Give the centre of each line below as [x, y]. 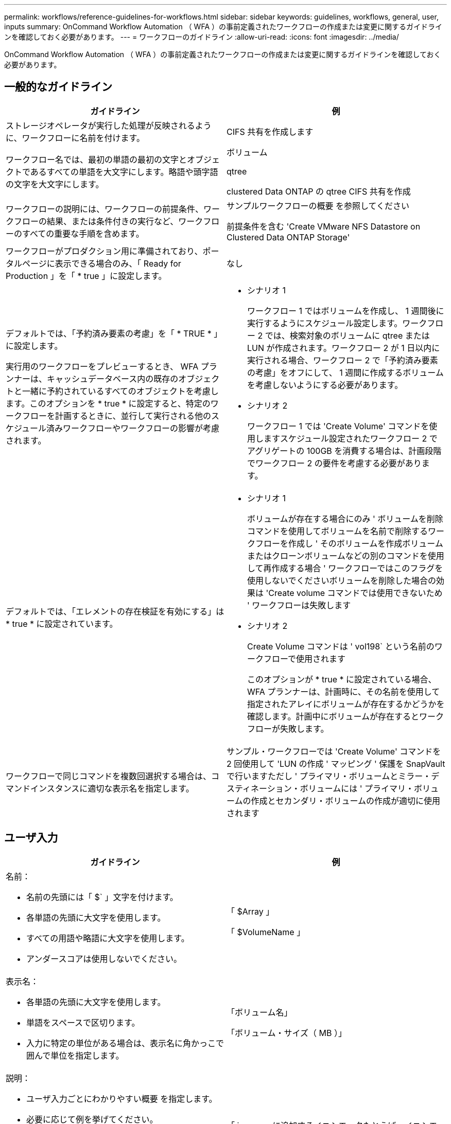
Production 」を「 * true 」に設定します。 [86, 276]
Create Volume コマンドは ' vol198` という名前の [341, 646]
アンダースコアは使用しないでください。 [104, 959]
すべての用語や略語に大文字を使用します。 [108, 938]
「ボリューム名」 [259, 1012]
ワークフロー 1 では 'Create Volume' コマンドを [338, 426]
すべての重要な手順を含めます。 [83, 233]
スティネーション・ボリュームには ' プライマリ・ [320, 788]
